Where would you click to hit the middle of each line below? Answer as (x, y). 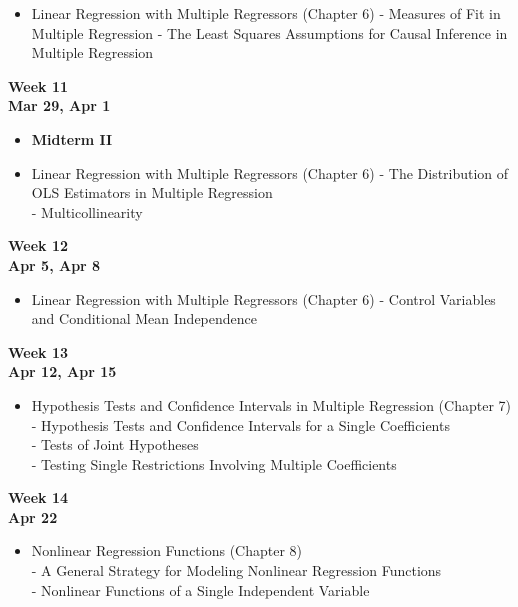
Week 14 (38, 497)
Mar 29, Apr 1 (59, 105)
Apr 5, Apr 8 (54, 264)
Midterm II (72, 138)
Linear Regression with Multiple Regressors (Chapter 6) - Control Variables (263, 298)
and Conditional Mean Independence (144, 318)
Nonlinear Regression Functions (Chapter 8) (167, 550)
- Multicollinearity (87, 211)
